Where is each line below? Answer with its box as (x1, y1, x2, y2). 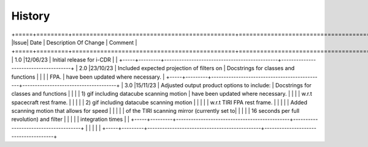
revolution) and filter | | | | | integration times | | (11, 116, 130, 123)
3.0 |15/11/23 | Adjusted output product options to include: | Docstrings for (125, 81, 312, 88)
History (11, 9, 50, 23)
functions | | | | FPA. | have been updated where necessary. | (11, 73, 165, 81)
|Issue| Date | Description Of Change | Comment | (11, 38, 137, 46)
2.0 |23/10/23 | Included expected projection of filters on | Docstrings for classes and (79, 65, 295, 72)
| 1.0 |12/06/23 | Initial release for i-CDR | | (11, 56, 118, 63)
